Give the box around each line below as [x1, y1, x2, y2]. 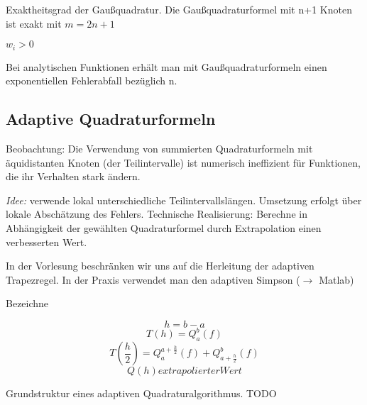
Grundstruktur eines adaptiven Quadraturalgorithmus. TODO [6, 386, 277, 401]
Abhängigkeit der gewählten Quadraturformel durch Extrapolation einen [6, 221, 322, 235]
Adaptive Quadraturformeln [6, 108, 216, 130]
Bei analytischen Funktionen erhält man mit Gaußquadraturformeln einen [6, 59, 327, 74]
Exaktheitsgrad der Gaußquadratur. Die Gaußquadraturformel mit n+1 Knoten [6, 2, 352, 16]
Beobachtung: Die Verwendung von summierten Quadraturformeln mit [6, 141, 313, 156]
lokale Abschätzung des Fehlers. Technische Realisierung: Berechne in [6, 206, 307, 221]
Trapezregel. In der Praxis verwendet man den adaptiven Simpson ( [6, 272, 300, 287]
